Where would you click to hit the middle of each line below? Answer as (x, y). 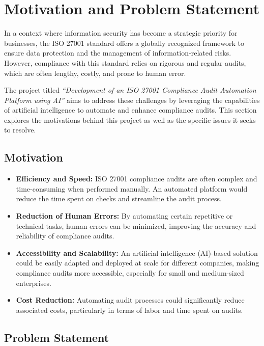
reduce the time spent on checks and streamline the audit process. (119, 198)
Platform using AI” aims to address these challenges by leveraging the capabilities (132, 100)
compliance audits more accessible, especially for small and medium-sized (130, 273)
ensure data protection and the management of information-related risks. (118, 53)
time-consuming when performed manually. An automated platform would (132, 188)
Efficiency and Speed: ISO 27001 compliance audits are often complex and (137, 179)
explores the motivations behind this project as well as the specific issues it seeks (130, 119)
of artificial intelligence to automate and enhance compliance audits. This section (130, 110)
